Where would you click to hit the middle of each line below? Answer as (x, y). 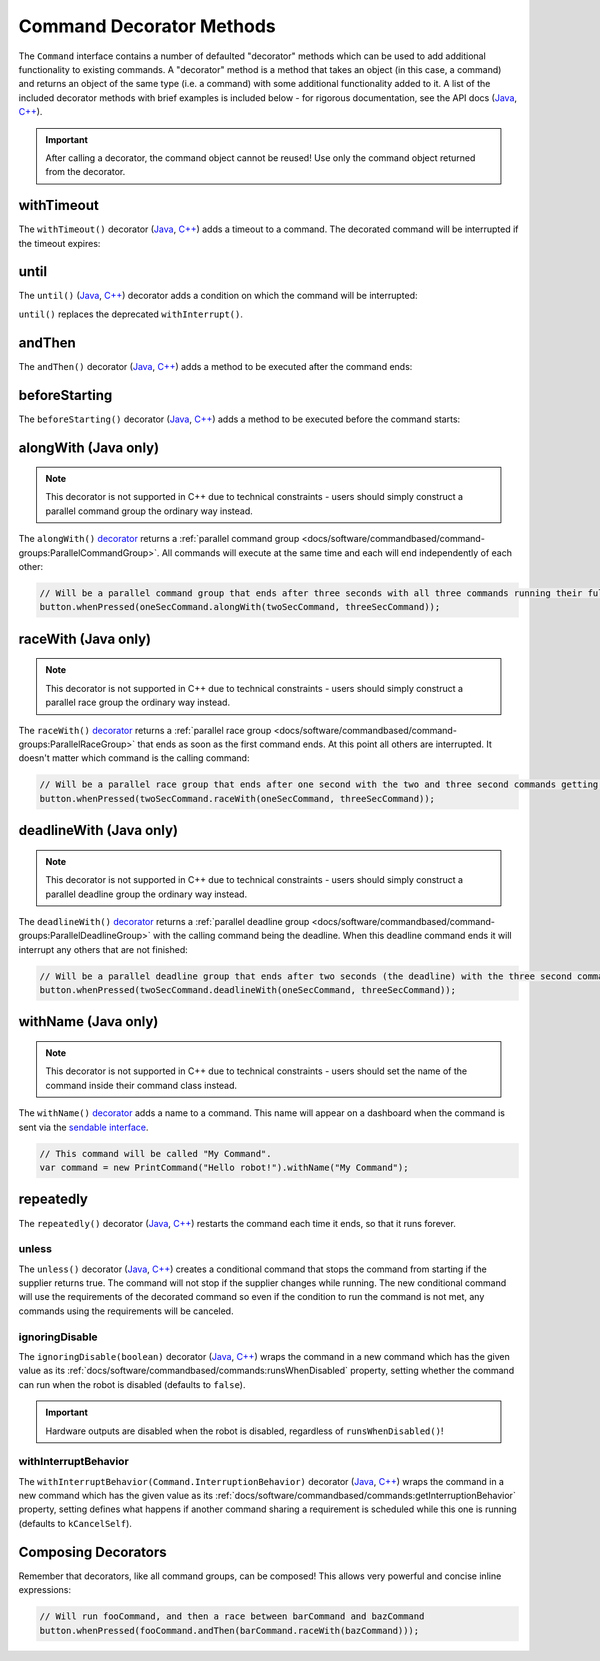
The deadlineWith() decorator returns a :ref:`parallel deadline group (164, 921)
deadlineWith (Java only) (98, 830)
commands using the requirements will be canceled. (126, 1311)
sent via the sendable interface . (83, 1127)
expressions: (45, 1590)
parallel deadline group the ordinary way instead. (146, 894)
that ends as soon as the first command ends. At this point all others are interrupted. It (314, 744)
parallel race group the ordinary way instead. (137, 702)
